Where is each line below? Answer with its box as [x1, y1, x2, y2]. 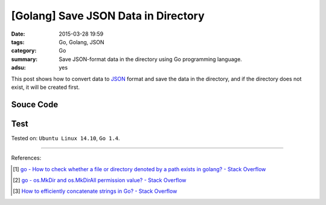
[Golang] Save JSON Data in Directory [11, 9, 205, 22]
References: [11, 154, 42, 161]
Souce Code [11, 99, 59, 109]
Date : [11, 30, 25, 37]
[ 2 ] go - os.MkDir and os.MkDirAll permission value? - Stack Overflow [13, 176, 187, 184]
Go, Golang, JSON [59, 38, 104, 45]
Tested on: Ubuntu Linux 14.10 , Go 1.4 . [11, 134, 120, 142]
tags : [11, 38, 25, 45]
